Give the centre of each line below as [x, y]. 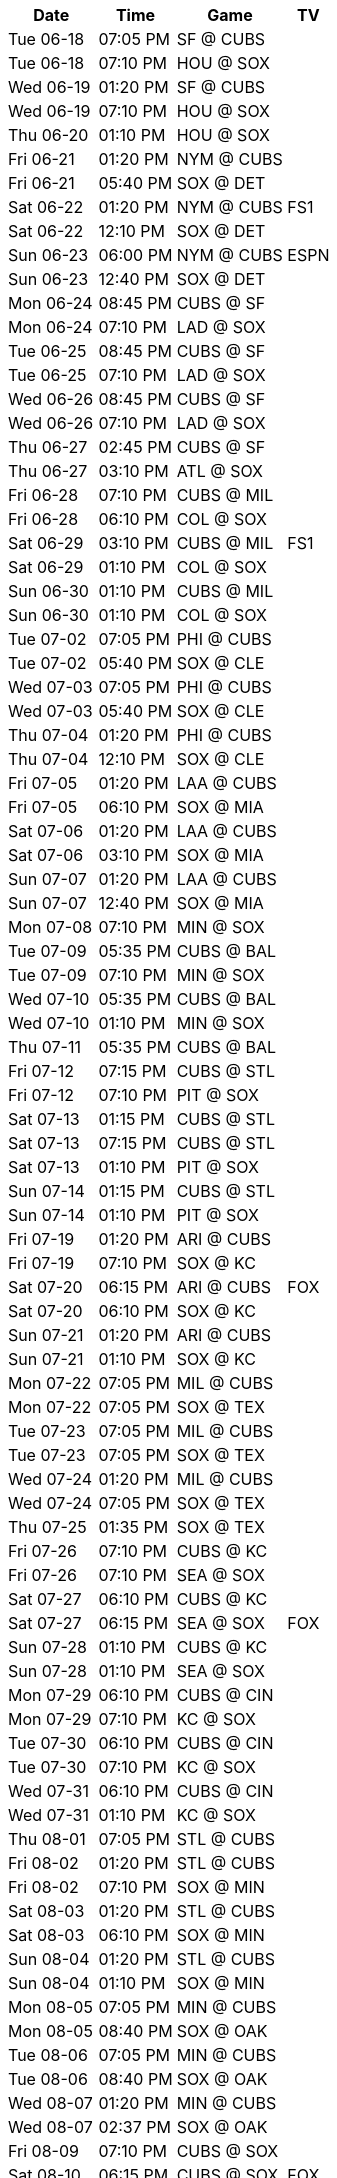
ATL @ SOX [219, 471]
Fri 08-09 [43, 2151]
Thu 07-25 [47, 1527]
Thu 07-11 [44, 1047]
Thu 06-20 [48, 135]
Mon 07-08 [50, 927]
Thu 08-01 [47, 1839]
